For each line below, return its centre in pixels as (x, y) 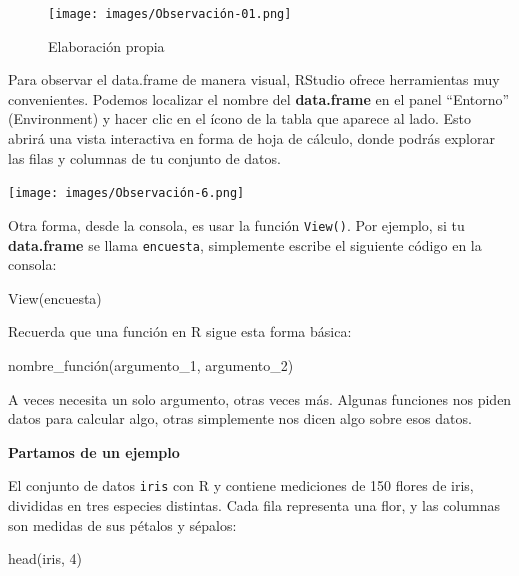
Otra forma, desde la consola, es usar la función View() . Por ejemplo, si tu (236, 224)
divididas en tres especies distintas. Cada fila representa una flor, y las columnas (254, 505)
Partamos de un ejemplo (94, 451)
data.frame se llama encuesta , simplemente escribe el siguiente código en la (245, 244)
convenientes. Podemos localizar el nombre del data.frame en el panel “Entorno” (259, 98)
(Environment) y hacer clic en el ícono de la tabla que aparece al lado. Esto (239, 118)
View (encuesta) (55, 297)
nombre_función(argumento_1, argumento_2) (151, 364)
